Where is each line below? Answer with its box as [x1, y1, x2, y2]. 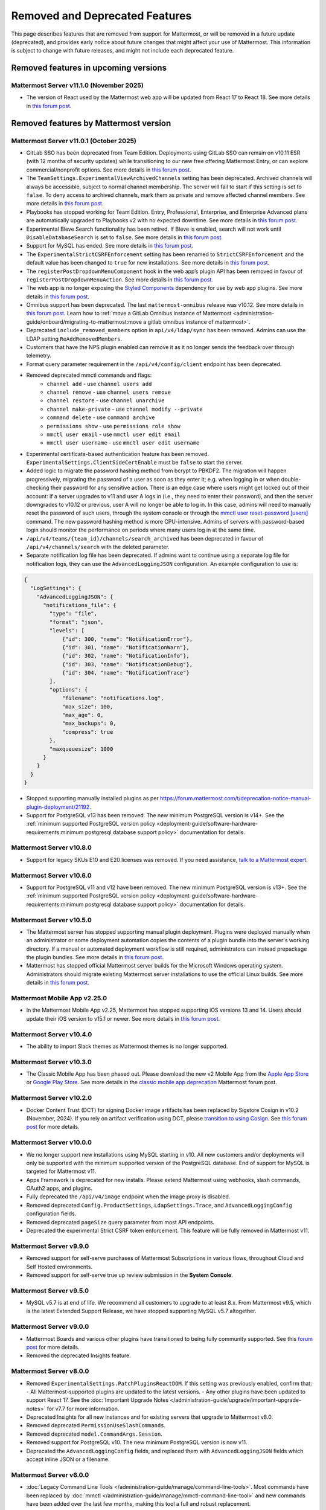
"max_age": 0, [62, 712, 104, 719]
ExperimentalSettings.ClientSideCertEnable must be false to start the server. [26, 459, 243, 466]
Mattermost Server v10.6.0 [11, 871, 92, 879]
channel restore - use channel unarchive [46, 397, 165, 404]
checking [26, 484, 50, 492]
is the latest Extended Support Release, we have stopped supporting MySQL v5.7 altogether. [26, 1308, 257, 1315]
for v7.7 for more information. [46, 1405, 120, 1412]
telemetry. [26, 352, 51, 359]
